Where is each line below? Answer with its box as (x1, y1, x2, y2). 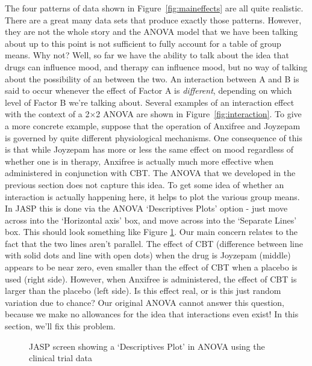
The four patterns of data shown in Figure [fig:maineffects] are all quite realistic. (5, 2, 304, 14)
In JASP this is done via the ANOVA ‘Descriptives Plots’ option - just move (5, 202, 288, 215)
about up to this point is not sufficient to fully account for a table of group (5, 37, 281, 49)
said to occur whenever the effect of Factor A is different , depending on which (5, 84, 292, 97)
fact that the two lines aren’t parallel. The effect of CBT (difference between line (5, 237, 303, 249)
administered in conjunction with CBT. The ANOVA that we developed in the (5, 166, 296, 179)
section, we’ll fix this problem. (5, 320, 116, 332)
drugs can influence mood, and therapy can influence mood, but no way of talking (5, 60, 308, 73)
